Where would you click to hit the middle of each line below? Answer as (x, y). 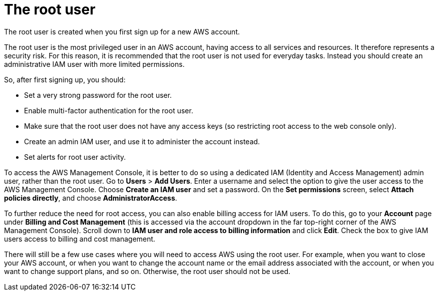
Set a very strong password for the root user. (98, 95)
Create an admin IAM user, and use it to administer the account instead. (142, 141)
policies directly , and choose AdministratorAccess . (91, 198)
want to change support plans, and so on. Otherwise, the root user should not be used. (147, 271)
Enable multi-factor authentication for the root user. (109, 110)
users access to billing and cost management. (80, 239)
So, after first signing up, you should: (65, 79)
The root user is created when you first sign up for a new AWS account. (122, 31)
